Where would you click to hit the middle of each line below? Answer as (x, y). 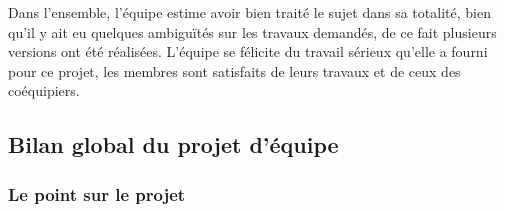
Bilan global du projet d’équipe (173, 144)
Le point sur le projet (97, 193)
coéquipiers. (44, 90)
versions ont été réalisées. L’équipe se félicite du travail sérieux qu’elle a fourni (248, 51)
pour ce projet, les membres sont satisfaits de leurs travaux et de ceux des (234, 70)
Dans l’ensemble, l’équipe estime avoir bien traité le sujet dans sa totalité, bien (249, 12)
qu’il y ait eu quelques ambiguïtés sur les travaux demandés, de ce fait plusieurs (252, 31)
